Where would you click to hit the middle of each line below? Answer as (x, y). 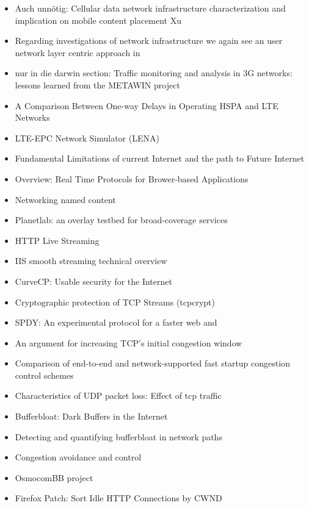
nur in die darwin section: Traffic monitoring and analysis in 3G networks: (154, 73)
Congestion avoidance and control (78, 457)
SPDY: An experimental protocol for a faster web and (116, 322)
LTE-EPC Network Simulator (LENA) (87, 138)
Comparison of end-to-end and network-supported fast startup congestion (152, 363)
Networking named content (65, 199)
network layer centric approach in (78, 52)
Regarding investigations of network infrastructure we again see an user (149, 41)
